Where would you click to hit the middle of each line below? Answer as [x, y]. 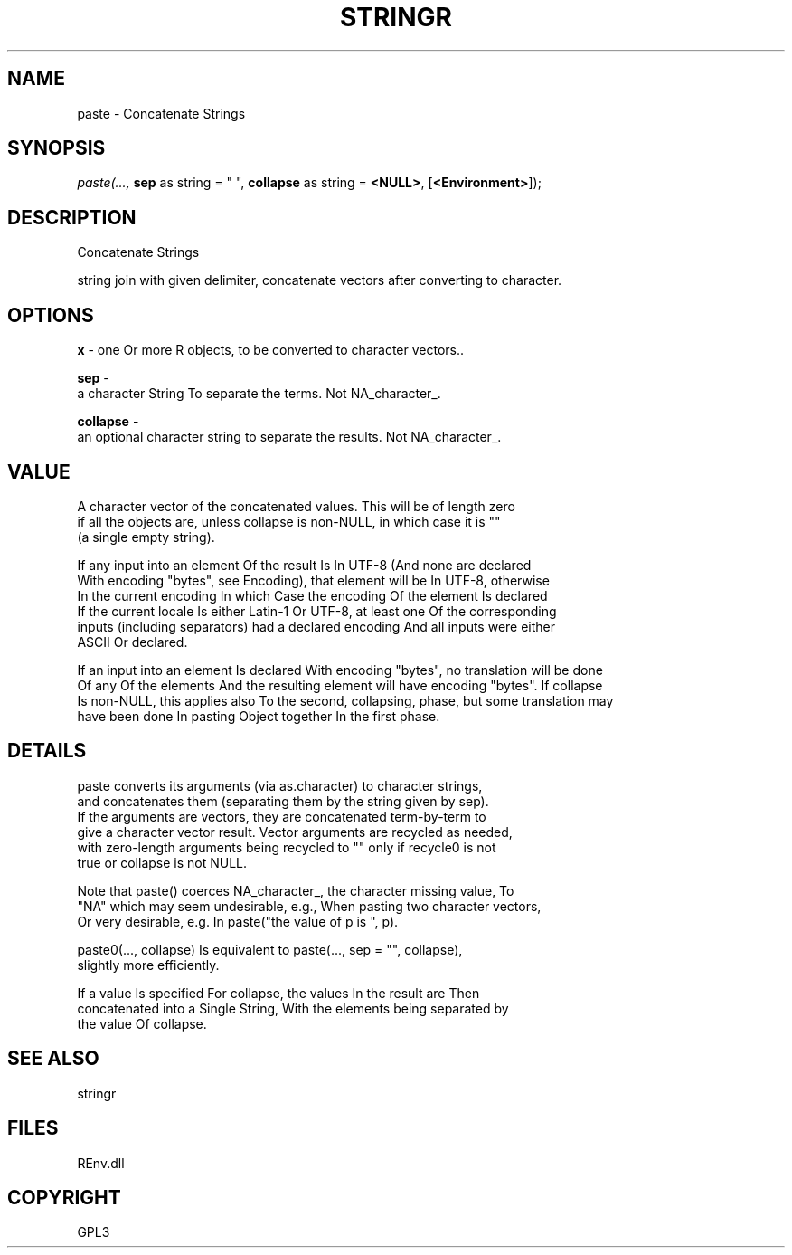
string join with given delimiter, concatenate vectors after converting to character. [320, 280]
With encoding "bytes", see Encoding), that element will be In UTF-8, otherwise [313, 580]
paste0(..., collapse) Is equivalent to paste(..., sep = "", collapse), [270, 949]
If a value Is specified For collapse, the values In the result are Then [278, 993]
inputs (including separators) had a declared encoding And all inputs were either [316, 626]
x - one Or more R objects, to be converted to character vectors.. [271, 350]
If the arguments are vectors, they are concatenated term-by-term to [282, 816]
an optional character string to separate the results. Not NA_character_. [289, 437]
